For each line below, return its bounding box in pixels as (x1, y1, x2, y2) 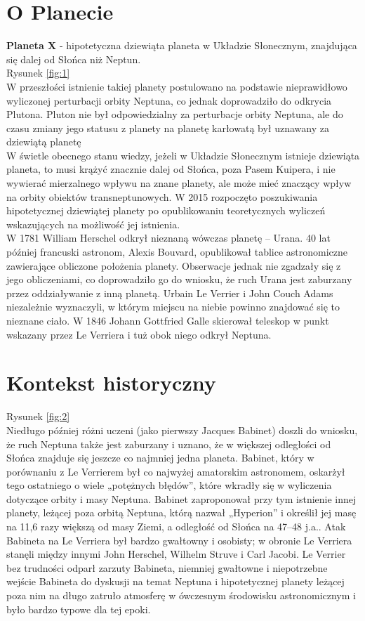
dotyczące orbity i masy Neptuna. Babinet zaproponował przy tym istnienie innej (6, 491, 357, 506)
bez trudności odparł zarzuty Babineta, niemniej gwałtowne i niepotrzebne (6, 560, 328, 575)
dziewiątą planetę (6, 134, 81, 149)
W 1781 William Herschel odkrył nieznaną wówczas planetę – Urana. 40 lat (6, 230, 331, 245)
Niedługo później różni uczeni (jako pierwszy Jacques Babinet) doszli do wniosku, (6, 422, 358, 437)
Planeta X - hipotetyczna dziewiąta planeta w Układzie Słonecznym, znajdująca (6, 38, 357, 53)
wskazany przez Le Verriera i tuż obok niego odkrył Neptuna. (6, 327, 272, 341)
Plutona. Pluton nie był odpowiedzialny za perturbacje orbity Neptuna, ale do (6, 107, 343, 122)
